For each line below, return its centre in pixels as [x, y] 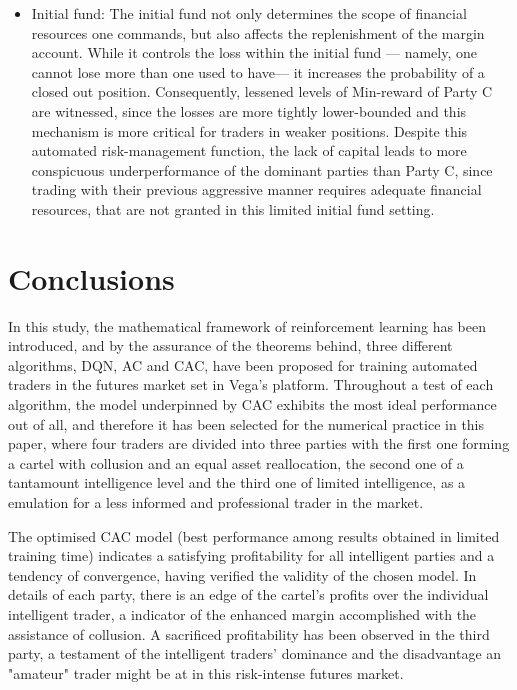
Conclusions [91, 277]
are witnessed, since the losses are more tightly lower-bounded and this [249, 110]
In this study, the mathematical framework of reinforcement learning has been [247, 325]
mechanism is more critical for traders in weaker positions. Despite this [249, 130]
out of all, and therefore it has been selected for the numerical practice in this [246, 423]
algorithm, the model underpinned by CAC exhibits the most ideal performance [252, 404]
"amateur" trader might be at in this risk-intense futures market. [206, 672]
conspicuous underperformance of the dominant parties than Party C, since [262, 169]
